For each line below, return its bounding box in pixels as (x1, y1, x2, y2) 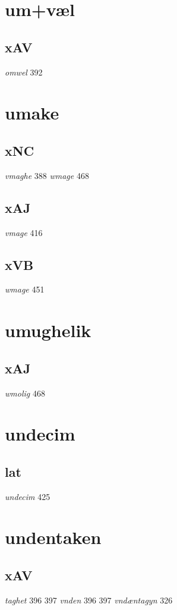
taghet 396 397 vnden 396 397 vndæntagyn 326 (5, 593, 173, 606)
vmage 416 (5, 226, 43, 238)
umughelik (5, 318, 91, 342)
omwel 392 (5, 65, 43, 78)
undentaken (5, 525, 102, 549)
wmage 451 (5, 283, 45, 295)
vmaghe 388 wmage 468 (5, 169, 89, 181)
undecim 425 (5, 490, 50, 502)
